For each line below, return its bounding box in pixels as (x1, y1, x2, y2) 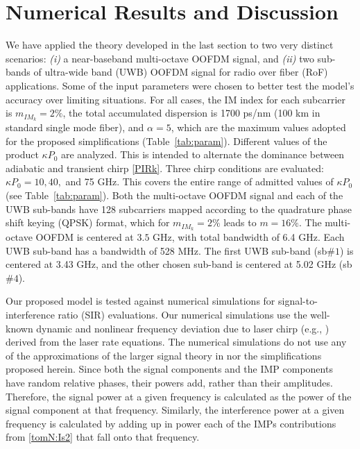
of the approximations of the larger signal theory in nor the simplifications (6, 348, 322, 362)
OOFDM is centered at (35, 229, 134, 244)
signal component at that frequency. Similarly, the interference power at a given (6, 403, 345, 417)
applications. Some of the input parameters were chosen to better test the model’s (6, 78, 354, 92)
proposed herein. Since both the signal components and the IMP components (6, 362, 333, 376)
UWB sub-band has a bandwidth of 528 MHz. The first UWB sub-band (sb (6, 243, 327, 257)
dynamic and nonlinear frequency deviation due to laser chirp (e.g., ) (36, 321, 329, 335)
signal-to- (278, 294, 318, 308)
